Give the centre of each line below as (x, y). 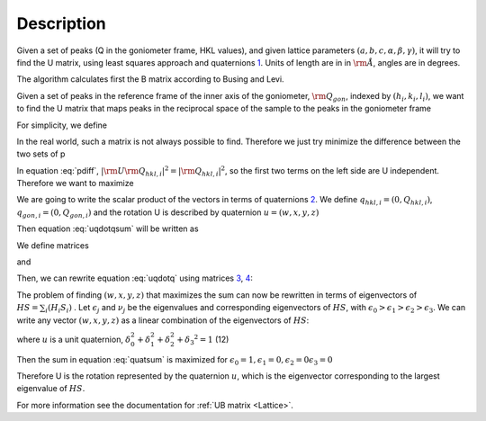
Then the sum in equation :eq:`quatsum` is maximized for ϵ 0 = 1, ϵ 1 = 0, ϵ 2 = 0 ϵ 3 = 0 (175, 360)
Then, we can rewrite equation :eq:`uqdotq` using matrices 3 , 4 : (135, 278)
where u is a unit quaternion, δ (74, 339)
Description (62, 23)
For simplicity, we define (62, 125)
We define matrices (53, 245)
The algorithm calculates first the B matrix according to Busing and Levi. (150, 79)
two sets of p (41, 154)
